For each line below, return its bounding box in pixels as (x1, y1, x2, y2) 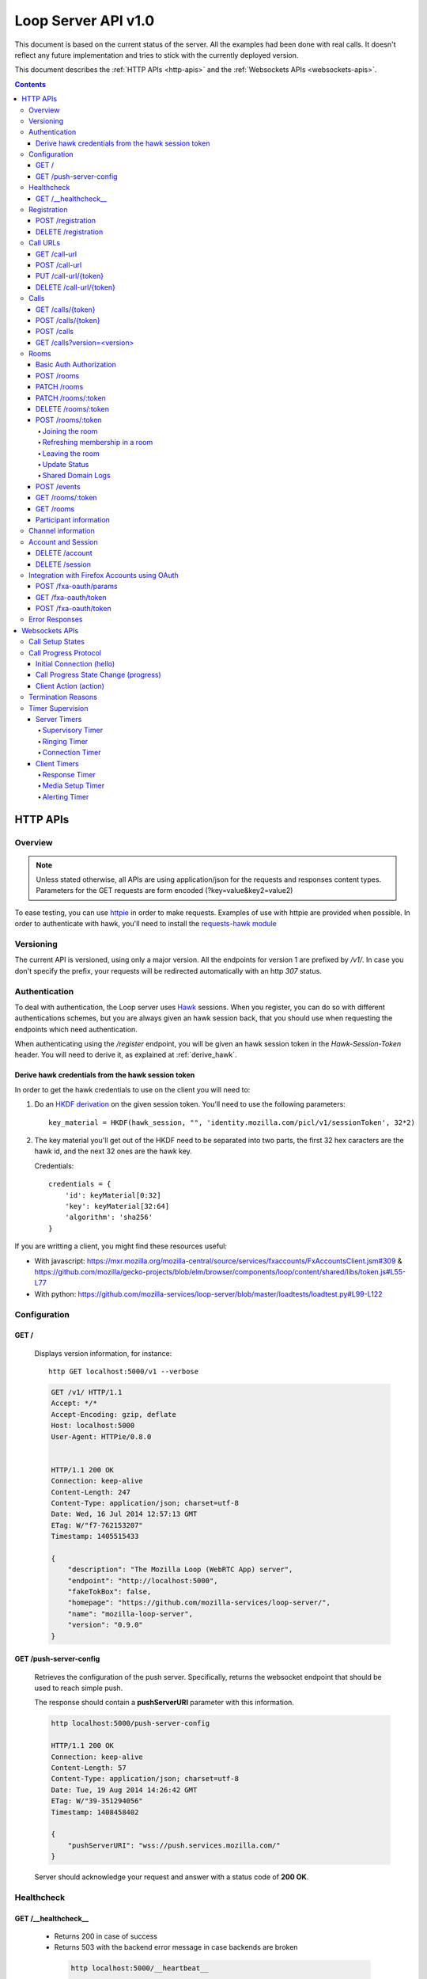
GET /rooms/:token (36, 493, 98, 503)
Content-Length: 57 (51, 1763, 127, 1772)
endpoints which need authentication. (14, 1024, 138, 1034)
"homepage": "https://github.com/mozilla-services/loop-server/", (67, 1598, 331, 1607)
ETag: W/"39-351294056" (51, 1797, 144, 1806)
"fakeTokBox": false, (67, 1587, 152, 1597)
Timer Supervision (28, 703, 89, 712)
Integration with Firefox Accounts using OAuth (28, 570, 179, 579)
